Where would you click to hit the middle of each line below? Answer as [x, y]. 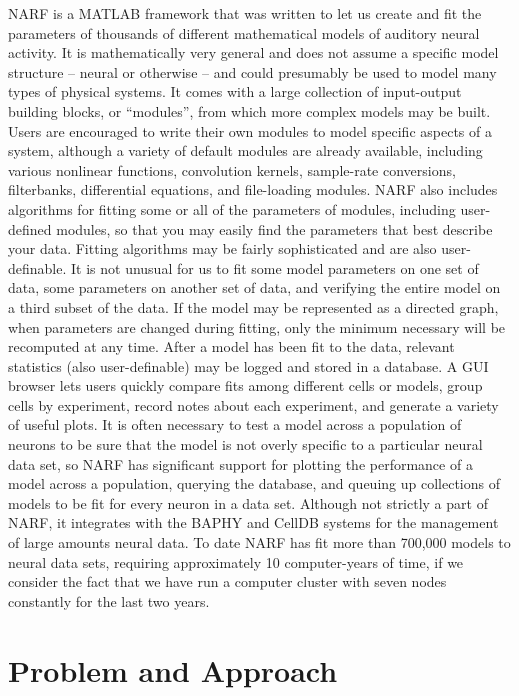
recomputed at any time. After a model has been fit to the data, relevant [231, 346]
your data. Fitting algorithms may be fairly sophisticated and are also [222, 248]
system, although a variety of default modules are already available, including [245, 150]
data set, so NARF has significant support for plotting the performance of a [240, 463]
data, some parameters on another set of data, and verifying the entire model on [254, 287]
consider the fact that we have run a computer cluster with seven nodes [227, 581]
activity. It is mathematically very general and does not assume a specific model [253, 52]
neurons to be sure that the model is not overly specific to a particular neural [245, 444]
